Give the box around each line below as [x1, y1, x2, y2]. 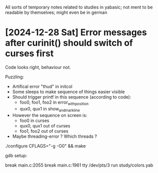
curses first [5, 48, 54, 59]
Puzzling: [5, 74, 24, 80]
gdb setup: [5, 152, 27, 158]
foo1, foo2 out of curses [19, 128, 68, 134]
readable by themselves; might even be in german [5, 9, 107, 15]
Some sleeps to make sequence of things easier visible [12, 89, 125, 95]
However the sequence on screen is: [12, 112, 88, 118]
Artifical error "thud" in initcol [12, 83, 73, 89]
